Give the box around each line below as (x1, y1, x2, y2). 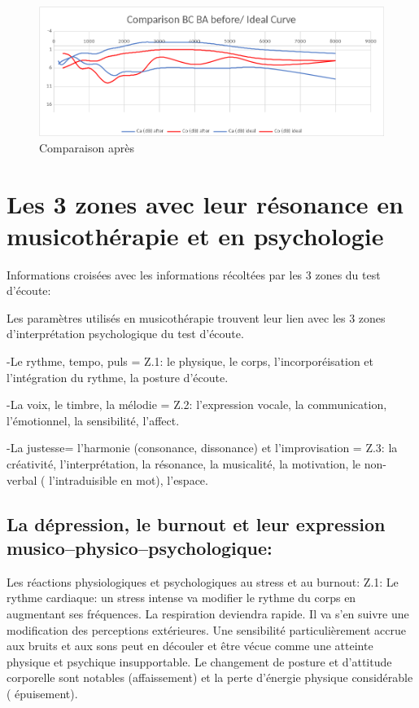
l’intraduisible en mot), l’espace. (49, 471, 208, 488)
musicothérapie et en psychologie (7, 218, 384, 252)
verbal (7, 471, 37, 488)
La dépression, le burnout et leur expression (7, 511, 386, 536)
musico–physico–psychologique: (7, 534, 273, 560)
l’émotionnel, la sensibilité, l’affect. (7, 411, 180, 429)
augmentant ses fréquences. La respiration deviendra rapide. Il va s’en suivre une (7, 605, 409, 622)
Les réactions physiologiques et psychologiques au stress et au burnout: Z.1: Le (7, 573, 399, 590)
